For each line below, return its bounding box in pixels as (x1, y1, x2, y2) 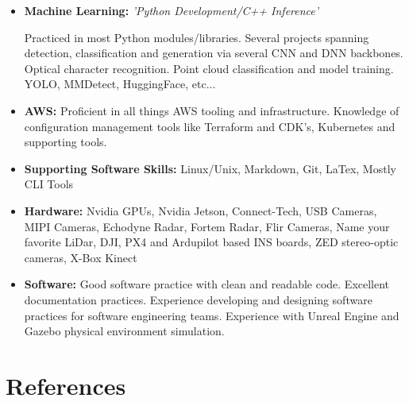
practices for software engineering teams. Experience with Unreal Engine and (24, 307, 399, 323)
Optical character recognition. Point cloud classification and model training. (24, 60, 394, 76)
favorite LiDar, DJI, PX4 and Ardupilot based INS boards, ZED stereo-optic (24, 234, 399, 250)
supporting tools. (24, 133, 107, 150)
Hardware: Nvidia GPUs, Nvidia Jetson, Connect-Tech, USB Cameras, (24, 202, 377, 218)
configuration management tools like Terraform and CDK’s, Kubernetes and (24, 118, 395, 134)
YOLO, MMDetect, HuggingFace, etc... (24, 75, 216, 92)
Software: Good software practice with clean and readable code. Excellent (24, 276, 390, 292)
